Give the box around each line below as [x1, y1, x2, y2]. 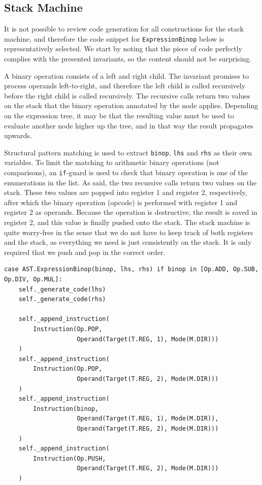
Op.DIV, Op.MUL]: [4, 276, 62, 283]
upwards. [4, 130, 32, 141]
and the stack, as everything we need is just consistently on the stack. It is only [4, 237, 252, 247]
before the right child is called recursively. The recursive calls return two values [4, 90, 250, 101]
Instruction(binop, [33, 405, 99, 412]
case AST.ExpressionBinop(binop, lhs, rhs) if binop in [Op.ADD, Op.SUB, [4, 266, 259, 273]
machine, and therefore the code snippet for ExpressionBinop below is [4, 33, 224, 44]
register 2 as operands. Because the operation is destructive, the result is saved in [4, 207, 257, 217]
